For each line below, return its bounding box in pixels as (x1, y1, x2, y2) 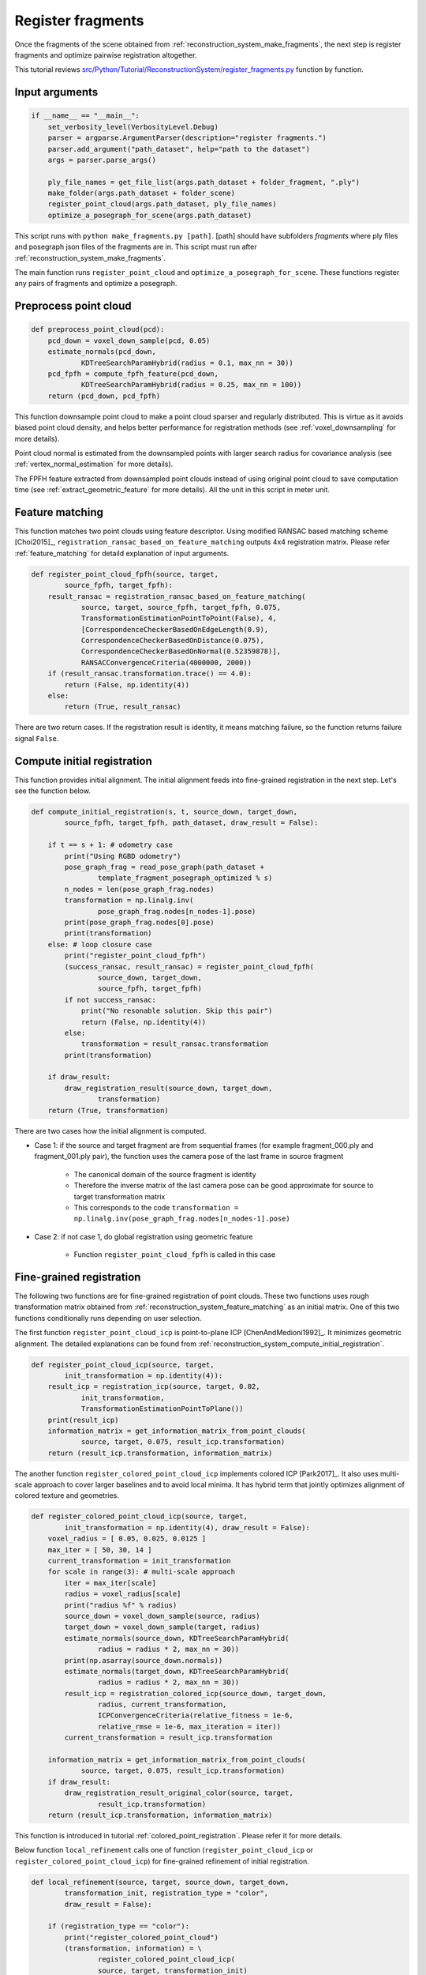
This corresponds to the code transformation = (73, 1202, 239, 1212)
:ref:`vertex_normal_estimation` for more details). (14, 459, 174, 469)
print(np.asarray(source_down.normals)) (64, 1656, 223, 1665)
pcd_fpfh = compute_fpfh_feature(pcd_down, (47, 369, 219, 378)
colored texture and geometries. (14, 1491, 120, 1500)
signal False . (14, 733, 59, 743)
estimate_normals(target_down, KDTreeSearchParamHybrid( (64, 1667, 290, 1676)
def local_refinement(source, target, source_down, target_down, (31, 1877, 290, 1887)
